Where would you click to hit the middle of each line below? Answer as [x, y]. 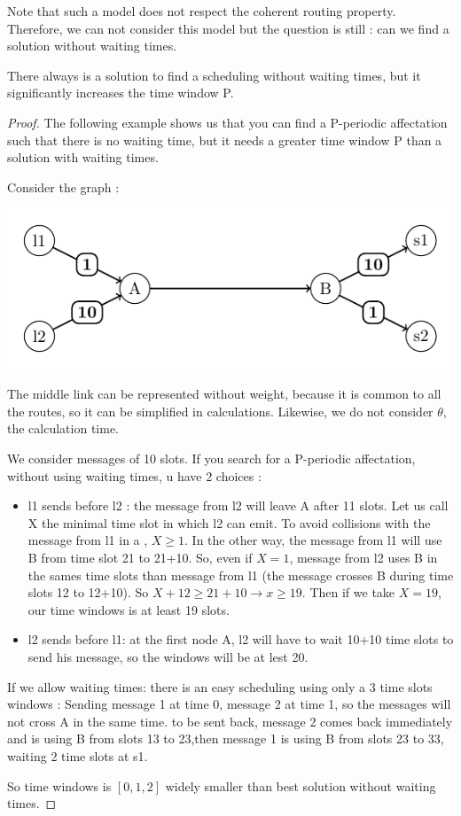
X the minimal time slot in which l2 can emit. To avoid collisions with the [229, 522]
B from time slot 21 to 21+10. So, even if [140, 558]
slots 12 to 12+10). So [88, 592]
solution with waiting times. [83, 157]
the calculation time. [63, 428]
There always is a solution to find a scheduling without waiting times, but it [214, 75]
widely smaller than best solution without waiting [301, 785]
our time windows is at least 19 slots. [129, 609]
